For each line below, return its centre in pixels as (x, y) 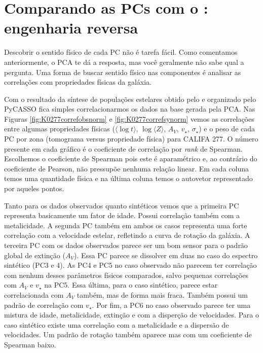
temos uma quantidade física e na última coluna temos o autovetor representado (128, 178)
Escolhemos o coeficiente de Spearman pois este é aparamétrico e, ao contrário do (131, 158)
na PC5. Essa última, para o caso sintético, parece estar (131, 285)
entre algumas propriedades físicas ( (60, 129)
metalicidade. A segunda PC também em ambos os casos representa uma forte (126, 225)
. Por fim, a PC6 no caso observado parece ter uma (171, 305)
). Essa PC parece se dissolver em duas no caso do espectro (166, 255)
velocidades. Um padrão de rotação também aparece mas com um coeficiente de (128, 334)
